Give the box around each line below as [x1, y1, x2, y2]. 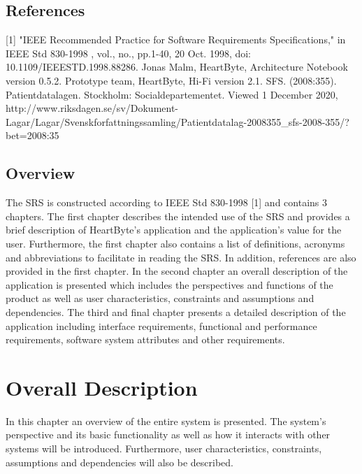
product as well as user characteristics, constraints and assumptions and [6, 291, 314, 306]
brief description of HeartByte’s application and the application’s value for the [6, 222, 342, 237]
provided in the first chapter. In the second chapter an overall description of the [6, 264, 348, 278]
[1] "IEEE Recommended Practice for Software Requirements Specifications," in [6, 32, 346, 47]
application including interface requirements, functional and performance [6, 318, 317, 333]
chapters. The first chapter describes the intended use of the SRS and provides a [6, 208, 350, 223]
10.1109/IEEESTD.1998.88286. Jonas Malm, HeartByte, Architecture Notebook [6, 59, 348, 74]
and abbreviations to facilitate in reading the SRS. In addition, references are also [6, 250, 356, 264]
